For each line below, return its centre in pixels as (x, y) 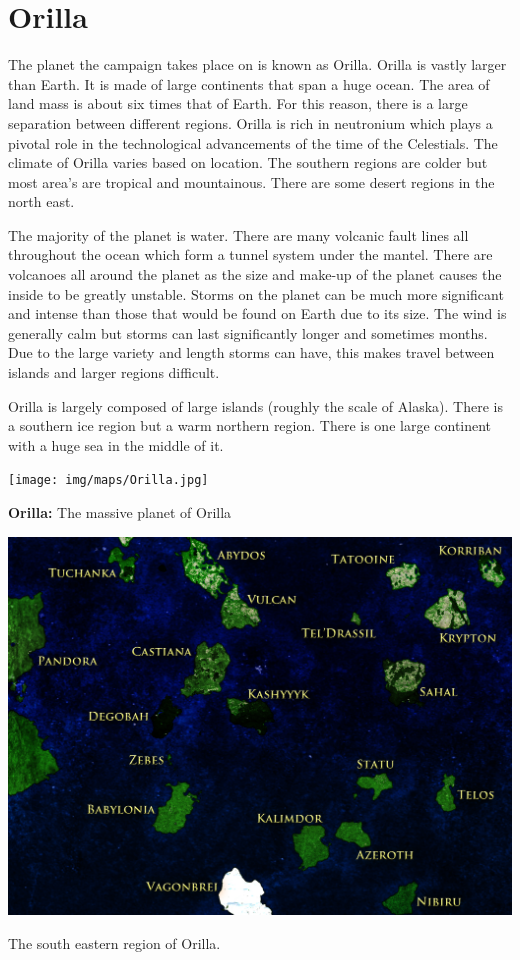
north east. (41, 201)
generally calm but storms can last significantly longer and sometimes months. (248, 332)
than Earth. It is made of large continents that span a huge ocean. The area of (249, 83)
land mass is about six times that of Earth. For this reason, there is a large (238, 103)
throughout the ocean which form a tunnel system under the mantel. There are (250, 254)
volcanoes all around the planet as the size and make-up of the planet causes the (255, 274)
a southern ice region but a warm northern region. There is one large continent (250, 425)
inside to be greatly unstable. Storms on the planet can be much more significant (256, 293)
